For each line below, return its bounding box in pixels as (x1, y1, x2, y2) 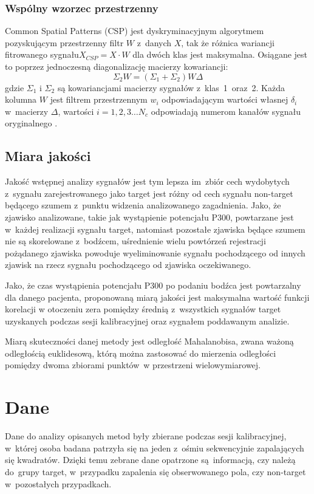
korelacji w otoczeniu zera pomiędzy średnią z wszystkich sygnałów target (5, 303, 281, 315)
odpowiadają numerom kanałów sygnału (151, 105, 301, 117)
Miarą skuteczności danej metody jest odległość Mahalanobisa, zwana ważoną (5, 335, 294, 348)
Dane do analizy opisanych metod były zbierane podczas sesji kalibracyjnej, (5, 430, 287, 442)
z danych (137, 36, 172, 49)
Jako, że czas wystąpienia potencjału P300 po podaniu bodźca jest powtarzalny (5, 278, 301, 291)
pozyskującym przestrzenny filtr (5, 36, 124, 49)
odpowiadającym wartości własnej (162, 93, 288, 106)
